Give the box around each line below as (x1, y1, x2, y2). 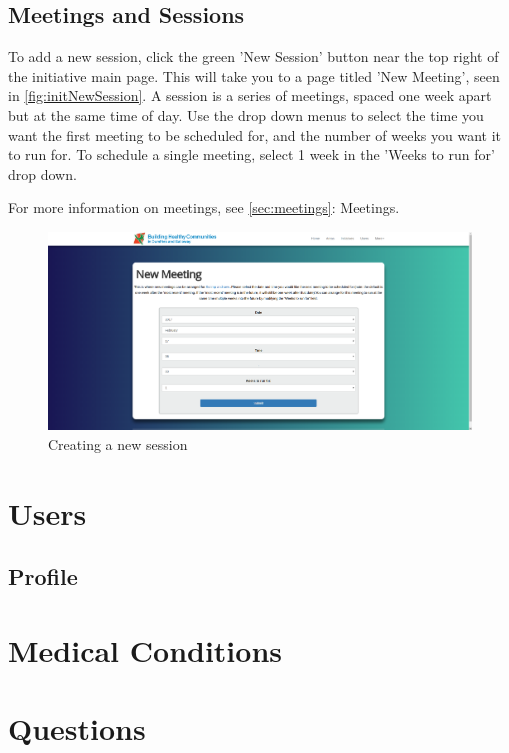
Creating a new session (48, 434, 188, 455)
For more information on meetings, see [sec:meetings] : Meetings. (8, 197, 400, 218)
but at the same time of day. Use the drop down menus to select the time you (8, 104, 484, 125)
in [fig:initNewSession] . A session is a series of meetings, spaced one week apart (8, 85, 492, 106)
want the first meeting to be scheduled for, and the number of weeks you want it (8, 124, 502, 145)
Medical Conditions (8, 630, 283, 670)
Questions (8, 708, 146, 749)
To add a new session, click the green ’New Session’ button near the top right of (8, 46, 499, 67)
